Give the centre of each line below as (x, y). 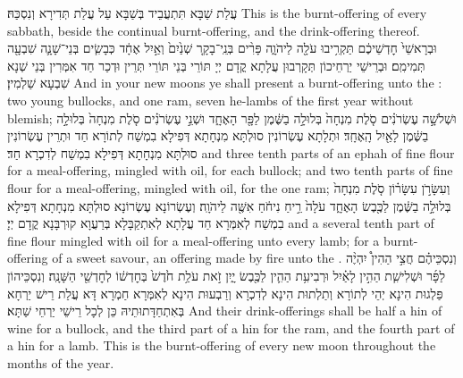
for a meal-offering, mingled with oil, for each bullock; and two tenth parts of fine (230, 170)
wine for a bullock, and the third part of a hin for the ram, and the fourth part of (231, 328)
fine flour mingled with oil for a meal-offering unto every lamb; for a (194, 240)
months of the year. (61, 362)
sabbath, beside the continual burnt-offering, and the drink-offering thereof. (214, 30)
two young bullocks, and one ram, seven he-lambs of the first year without (210, 100)
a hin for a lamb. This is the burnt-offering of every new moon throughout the (222, 345)
